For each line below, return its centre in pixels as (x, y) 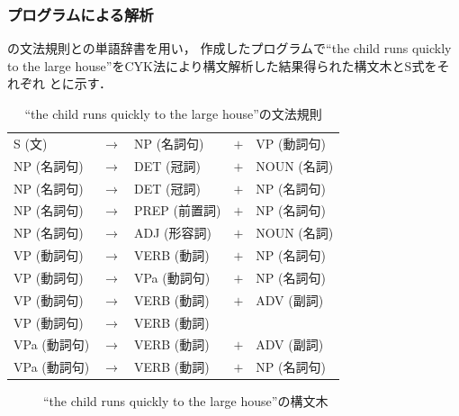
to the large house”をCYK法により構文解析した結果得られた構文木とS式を (222, 65)
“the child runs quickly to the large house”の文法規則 (173, 113)
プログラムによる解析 (81, 14)
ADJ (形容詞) (172, 233)
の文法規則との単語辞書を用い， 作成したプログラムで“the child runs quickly (229, 48)
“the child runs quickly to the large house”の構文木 (186, 401)
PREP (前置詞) (177, 210)
